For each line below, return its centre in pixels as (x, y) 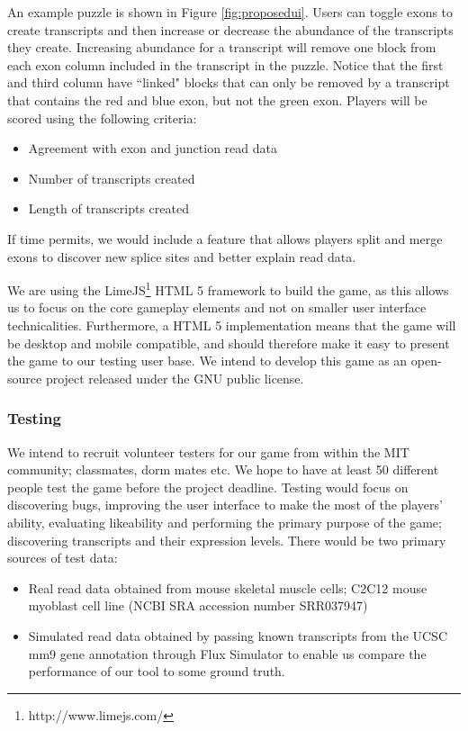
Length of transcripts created (108, 208)
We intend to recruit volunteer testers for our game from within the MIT (208, 451)
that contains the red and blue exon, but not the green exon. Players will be (217, 99)
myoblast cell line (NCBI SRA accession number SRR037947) (198, 605)
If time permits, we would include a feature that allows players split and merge (225, 238)
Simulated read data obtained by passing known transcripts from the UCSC (238, 635)
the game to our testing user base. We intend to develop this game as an (207, 361)
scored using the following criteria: (102, 117)
